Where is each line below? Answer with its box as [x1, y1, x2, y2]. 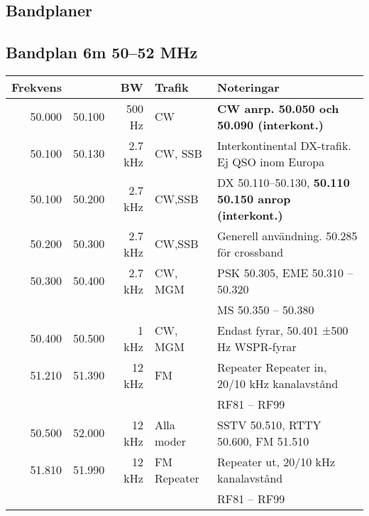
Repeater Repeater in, [217, 358, 327, 375]
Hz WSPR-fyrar [217, 338, 297, 355]
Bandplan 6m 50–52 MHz [6, 41, 198, 63]
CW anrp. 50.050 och [217, 100, 339, 117]
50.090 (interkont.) [217, 116, 324, 133]
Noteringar [217, 78, 280, 95]
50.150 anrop [217, 190, 291, 207]
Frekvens [11, 78, 62, 95]
